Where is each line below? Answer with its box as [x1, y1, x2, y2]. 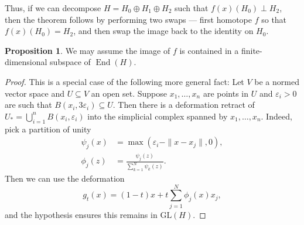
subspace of [50, 56, 91, 68]
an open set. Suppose [91, 87, 167, 99]
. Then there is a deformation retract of [112, 98, 255, 111]
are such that [5, 98, 52, 111]
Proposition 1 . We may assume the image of [5, 44, 170, 56]
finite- [241, 44, 262, 56]
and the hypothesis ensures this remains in [5, 208, 158, 220]
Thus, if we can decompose [5, 2, 101, 13]
